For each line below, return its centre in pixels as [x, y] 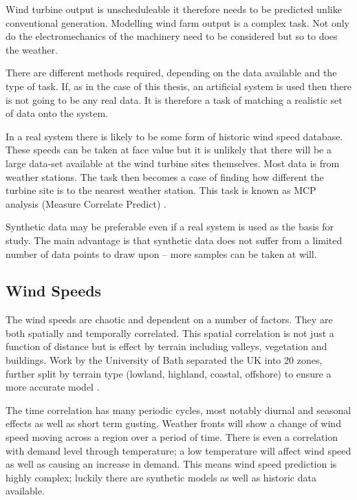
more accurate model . [53, 387]
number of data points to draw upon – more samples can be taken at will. [161, 253]
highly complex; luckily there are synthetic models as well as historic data [161, 477]
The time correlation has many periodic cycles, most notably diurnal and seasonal [178, 410]
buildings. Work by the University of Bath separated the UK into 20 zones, [164, 360]
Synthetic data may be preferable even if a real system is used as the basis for [170, 227]
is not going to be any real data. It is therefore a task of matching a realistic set [174, 99]
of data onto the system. [57, 113]
